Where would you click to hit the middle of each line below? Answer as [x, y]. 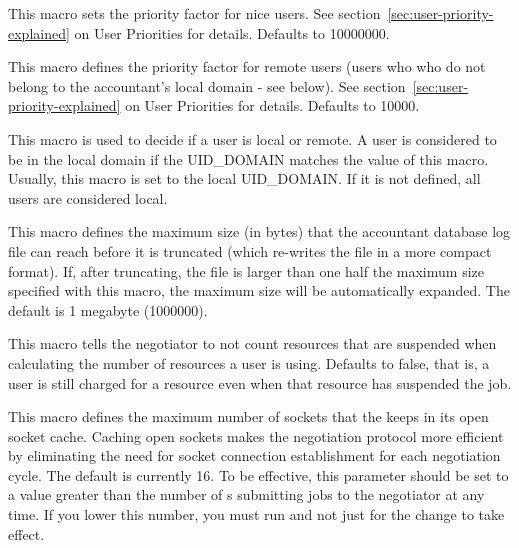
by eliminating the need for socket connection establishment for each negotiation [254, 455]
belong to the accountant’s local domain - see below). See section [207, 85]
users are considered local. [88, 197]
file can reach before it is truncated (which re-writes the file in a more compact [250, 250]
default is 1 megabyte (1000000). [108, 309]
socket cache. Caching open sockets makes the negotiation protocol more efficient [256, 435]
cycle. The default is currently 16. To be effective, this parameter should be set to [258, 474]
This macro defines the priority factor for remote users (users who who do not [247, 66]
